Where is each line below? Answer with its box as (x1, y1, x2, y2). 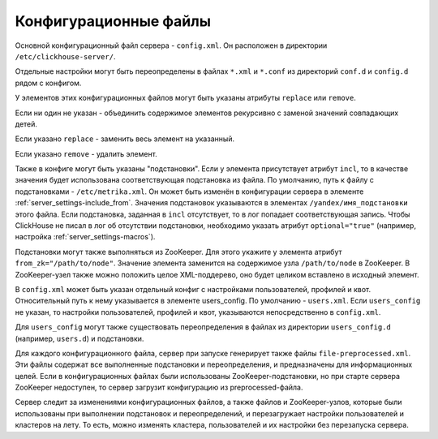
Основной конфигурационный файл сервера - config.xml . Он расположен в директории (15, 41, 328, 50)
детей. (15, 118, 38, 129)
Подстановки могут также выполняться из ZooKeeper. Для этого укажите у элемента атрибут (15, 247, 342, 256)
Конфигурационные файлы (15, 12, 211, 30)
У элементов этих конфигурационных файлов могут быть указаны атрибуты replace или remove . (15, 93, 356, 103)
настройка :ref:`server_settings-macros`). (15, 232, 156, 242)
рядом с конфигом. (15, 78, 82, 88)
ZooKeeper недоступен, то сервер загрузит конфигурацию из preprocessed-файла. (15, 382, 303, 393)
